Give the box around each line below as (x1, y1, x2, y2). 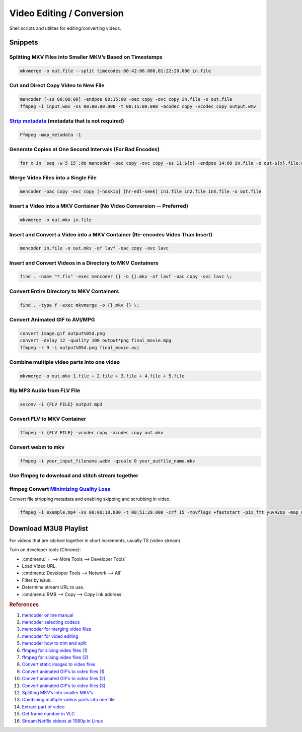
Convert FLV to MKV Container (9, 416, 87, 423)
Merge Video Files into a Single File (9, 174, 97, 181)
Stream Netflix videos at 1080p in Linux (22, 718, 103, 724)
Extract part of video (22, 703, 65, 710)
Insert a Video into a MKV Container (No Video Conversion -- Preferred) (9, 203, 189, 210)
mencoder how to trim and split (22, 640, 87, 646)
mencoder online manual (22, 612, 73, 618)
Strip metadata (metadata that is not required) (9, 117, 124, 124)
